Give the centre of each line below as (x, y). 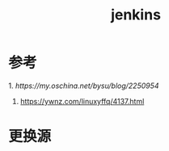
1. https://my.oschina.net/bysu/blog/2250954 (84, 86)
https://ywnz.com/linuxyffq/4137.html (82, 101)
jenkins (136, 15)
